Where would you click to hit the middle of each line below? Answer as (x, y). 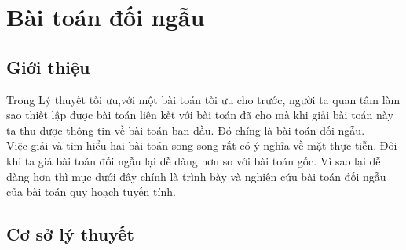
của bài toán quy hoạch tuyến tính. (91, 192)
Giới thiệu (48, 66)
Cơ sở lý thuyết (70, 234)
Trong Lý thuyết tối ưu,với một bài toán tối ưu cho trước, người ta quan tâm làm (203, 99)
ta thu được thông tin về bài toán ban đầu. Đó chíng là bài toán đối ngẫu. (186, 130)
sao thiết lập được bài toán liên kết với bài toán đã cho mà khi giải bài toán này (200, 115)
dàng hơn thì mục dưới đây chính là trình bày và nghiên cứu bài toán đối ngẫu (196, 176)
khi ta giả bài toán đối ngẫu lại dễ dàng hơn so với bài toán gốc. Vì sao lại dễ (194, 160)
